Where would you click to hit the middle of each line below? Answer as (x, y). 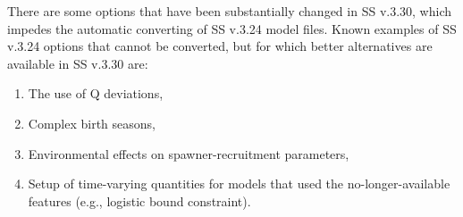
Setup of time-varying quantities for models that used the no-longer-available (239, 184)
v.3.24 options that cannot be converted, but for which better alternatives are (220, 46)
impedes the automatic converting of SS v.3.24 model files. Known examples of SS (232, 28)
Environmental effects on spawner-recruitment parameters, (189, 153)
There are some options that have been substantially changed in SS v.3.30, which (229, 11)
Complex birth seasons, (92, 123)
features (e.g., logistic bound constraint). (139, 200)
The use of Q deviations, (96, 93)
